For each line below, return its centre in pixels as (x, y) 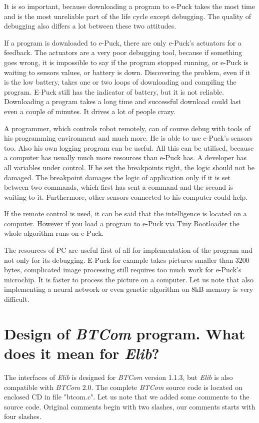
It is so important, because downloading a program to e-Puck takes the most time (129, 6)
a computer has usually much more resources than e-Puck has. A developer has (125, 157)
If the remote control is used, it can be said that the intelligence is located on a (125, 214)
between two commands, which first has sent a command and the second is (119, 187)
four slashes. (23, 416)
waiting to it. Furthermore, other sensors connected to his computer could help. (126, 196)
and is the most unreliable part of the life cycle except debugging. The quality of (128, 16)
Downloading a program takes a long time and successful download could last (123, 101)
